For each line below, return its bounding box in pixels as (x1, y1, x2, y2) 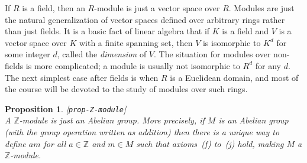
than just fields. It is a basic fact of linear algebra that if (5, 25, 210, 37)
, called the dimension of (57, 48, 147, 60)
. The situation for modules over (154, 48, 271, 60)
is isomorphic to (202, 36, 261, 48)
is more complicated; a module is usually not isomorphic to (25, 59, 240, 71)
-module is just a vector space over (94, 2, 220, 14)
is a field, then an (22, 2, 85, 14)
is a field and (222, 25, 269, 37)
